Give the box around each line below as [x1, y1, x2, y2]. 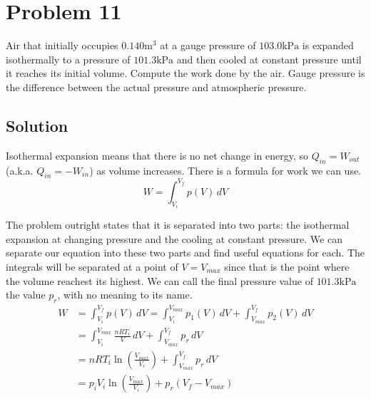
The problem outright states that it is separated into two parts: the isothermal [6, 217, 350, 232]
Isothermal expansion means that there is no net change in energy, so [6, 147, 308, 162]
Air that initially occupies [6, 38, 118, 53]
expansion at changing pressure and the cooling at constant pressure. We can [6, 231, 342, 246]
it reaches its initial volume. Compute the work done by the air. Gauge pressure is [6, 66, 365, 81]
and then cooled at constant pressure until [176, 51, 362, 66]
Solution [6, 114, 68, 136]
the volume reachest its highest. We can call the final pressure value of [6, 273, 313, 288]
